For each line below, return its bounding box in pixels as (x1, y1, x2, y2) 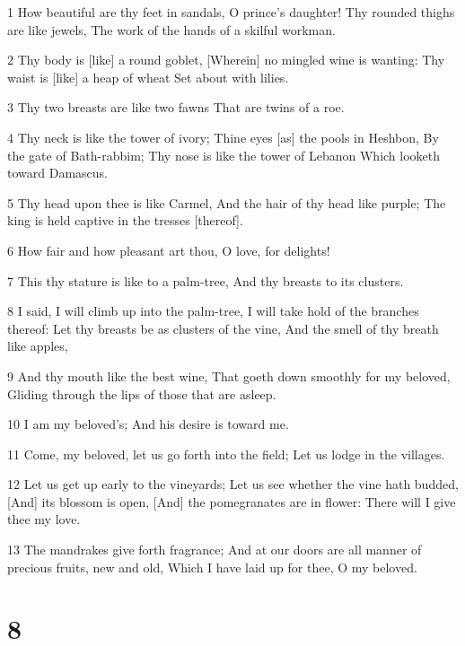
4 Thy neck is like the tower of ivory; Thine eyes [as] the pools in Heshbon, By (7, 127, 439, 146)
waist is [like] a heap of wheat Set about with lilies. (7, 67, 289, 86)
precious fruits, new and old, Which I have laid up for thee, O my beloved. (7, 557, 417, 576)
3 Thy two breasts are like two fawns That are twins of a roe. (7, 98, 345, 117)
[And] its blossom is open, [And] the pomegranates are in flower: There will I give (7, 492, 456, 511)
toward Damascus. (7, 163, 108, 182)
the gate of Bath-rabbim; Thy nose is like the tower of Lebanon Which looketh (7, 145, 441, 164)
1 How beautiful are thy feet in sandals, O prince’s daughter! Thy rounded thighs (7, 3, 455, 21)
